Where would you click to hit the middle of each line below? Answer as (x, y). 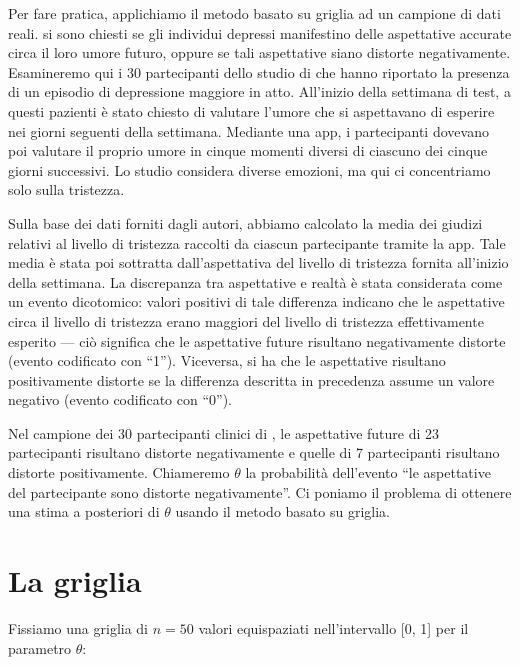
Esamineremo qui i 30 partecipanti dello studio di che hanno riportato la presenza (259, 71)
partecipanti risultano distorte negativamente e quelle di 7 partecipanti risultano (254, 452)
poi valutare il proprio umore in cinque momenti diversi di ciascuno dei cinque (248, 150)
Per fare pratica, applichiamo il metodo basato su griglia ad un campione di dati (254, 13)
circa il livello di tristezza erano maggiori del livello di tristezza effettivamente (246, 320)
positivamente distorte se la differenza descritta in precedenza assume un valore (251, 379)
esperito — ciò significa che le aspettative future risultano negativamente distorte (257, 340)
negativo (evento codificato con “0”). (120, 399)
